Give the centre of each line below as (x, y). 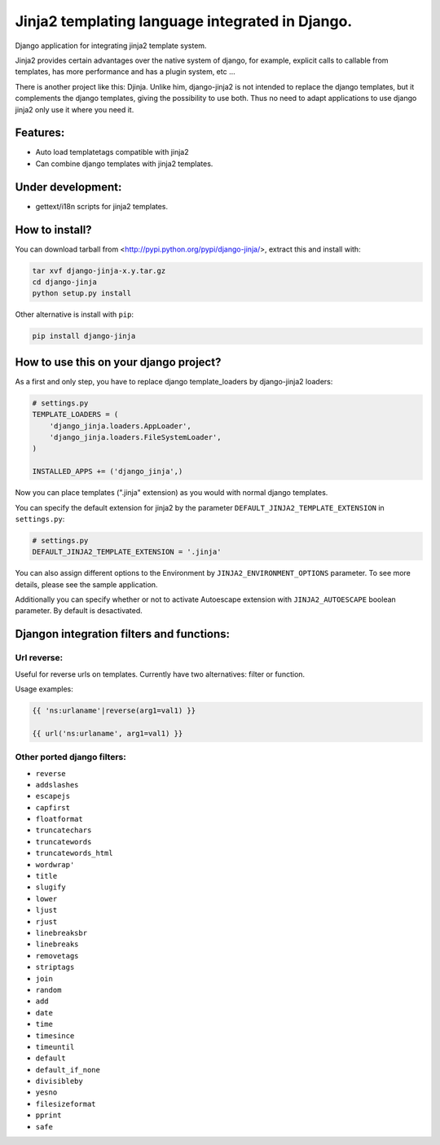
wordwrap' (55, 864)
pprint (48, 1115)
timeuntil (55, 1047)
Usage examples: (44, 689)
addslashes (57, 785)
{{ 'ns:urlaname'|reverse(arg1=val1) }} (114, 711)
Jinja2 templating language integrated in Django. (184, 21)
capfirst (53, 807)
